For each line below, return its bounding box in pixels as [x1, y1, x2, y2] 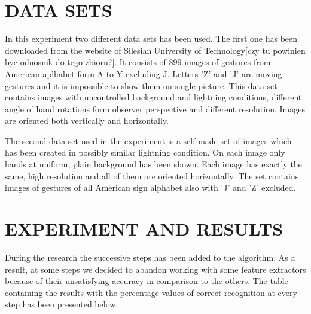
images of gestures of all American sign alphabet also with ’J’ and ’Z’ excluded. [5, 181, 296, 194]
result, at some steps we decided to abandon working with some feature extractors [5, 263, 306, 275]
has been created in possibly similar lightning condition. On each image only [5, 146, 285, 158]
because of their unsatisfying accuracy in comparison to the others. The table [5, 275, 288, 287]
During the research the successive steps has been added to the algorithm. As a [5, 251, 295, 263]
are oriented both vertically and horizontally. [5, 114, 169, 127]
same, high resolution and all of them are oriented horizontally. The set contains [5, 169, 299, 182]
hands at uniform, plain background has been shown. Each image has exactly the [5, 158, 302, 170]
